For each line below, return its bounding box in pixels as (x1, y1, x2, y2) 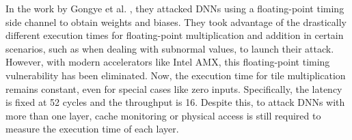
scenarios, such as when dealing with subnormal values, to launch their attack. (5, 41, 334, 55)
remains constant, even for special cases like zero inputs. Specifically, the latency (5, 81, 342, 96)
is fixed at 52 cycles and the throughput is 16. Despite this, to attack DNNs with (5, 95, 345, 109)
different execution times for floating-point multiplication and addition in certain (5, 28, 344, 42)
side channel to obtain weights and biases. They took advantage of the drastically (5, 14, 347, 29)
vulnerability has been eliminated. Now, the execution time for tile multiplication (5, 68, 346, 82)
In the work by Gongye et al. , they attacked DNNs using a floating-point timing (5, 1, 344, 15)
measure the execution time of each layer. (5, 122, 179, 136)
